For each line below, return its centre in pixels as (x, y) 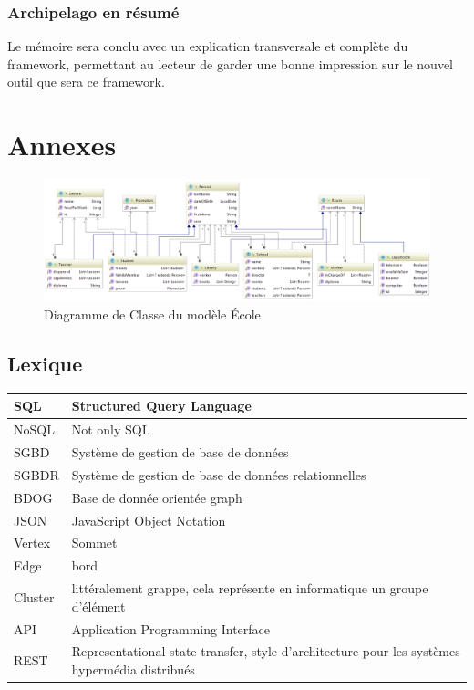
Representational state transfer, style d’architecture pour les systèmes (266, 651)
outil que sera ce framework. (86, 82)
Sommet (94, 543)
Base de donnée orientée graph (157, 497)
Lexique (45, 364)
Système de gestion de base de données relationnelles (219, 474)
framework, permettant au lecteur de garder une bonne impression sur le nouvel (230, 63)
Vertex (32, 543)
